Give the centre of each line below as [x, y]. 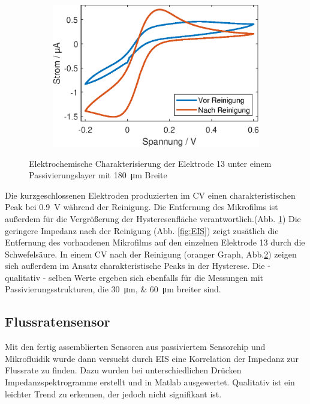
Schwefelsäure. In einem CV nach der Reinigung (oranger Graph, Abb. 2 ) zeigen [151, 254]
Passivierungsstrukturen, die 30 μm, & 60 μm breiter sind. [113, 289]
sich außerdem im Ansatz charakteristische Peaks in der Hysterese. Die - [138, 266]
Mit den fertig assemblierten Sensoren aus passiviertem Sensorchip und [135, 347]
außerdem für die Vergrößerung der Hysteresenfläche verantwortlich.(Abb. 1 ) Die [153, 218]
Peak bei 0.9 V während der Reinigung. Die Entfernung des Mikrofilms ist [142, 207]
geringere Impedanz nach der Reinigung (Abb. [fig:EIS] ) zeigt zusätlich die [142, 230]
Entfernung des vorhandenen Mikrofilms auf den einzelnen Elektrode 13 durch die [155, 242]
